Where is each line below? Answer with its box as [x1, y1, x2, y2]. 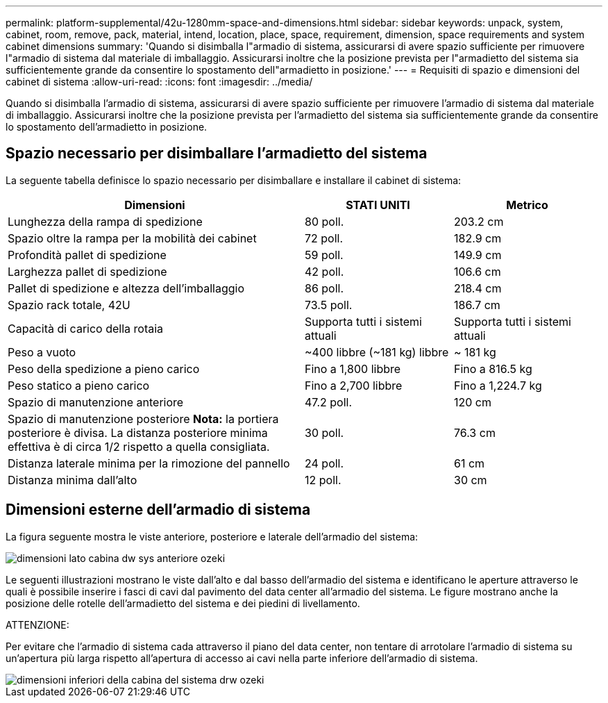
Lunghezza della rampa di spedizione [8, 214, 203, 229]
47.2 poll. [305, 395, 353, 409]
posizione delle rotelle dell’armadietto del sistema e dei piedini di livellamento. [6, 597, 360, 609]
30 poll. [305, 425, 344, 440]
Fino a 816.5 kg [454, 361, 532, 376]
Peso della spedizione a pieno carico [8, 361, 200, 376]
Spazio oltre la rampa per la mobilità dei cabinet [8, 231, 257, 245]
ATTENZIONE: [6, 618, 69, 631]
